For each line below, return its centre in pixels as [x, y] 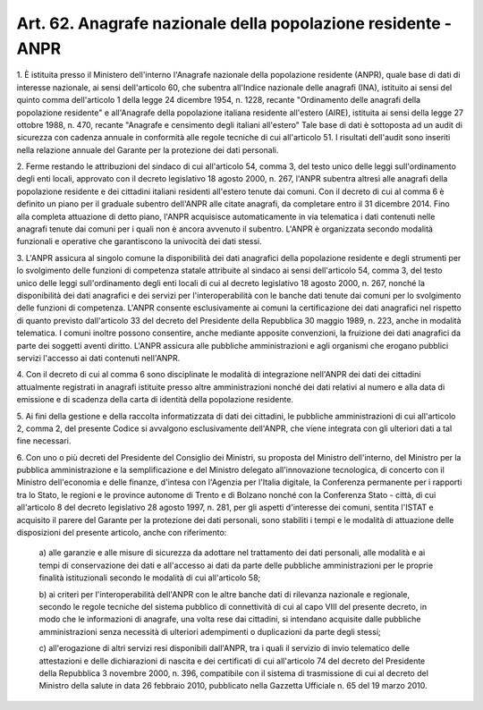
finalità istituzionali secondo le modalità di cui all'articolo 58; [150, 578]
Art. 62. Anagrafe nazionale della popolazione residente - [234, 23]
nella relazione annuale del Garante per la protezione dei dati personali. [148, 150]
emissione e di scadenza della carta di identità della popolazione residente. [155, 400]
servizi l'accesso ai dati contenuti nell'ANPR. [98, 358]
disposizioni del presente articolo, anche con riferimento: [122, 533]
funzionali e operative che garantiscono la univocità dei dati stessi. [140, 241]
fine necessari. [44, 441]
